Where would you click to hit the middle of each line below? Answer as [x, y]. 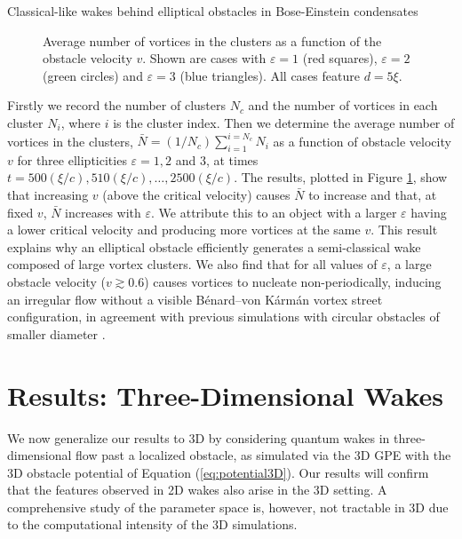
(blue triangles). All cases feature [270, 75]
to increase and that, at [373, 195]
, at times [232, 159]
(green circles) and [93, 75]
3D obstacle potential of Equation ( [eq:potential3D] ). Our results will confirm [218, 472]
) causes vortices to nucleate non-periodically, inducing [293, 282]
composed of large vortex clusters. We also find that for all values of [192, 264]
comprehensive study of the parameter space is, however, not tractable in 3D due [228, 507]
